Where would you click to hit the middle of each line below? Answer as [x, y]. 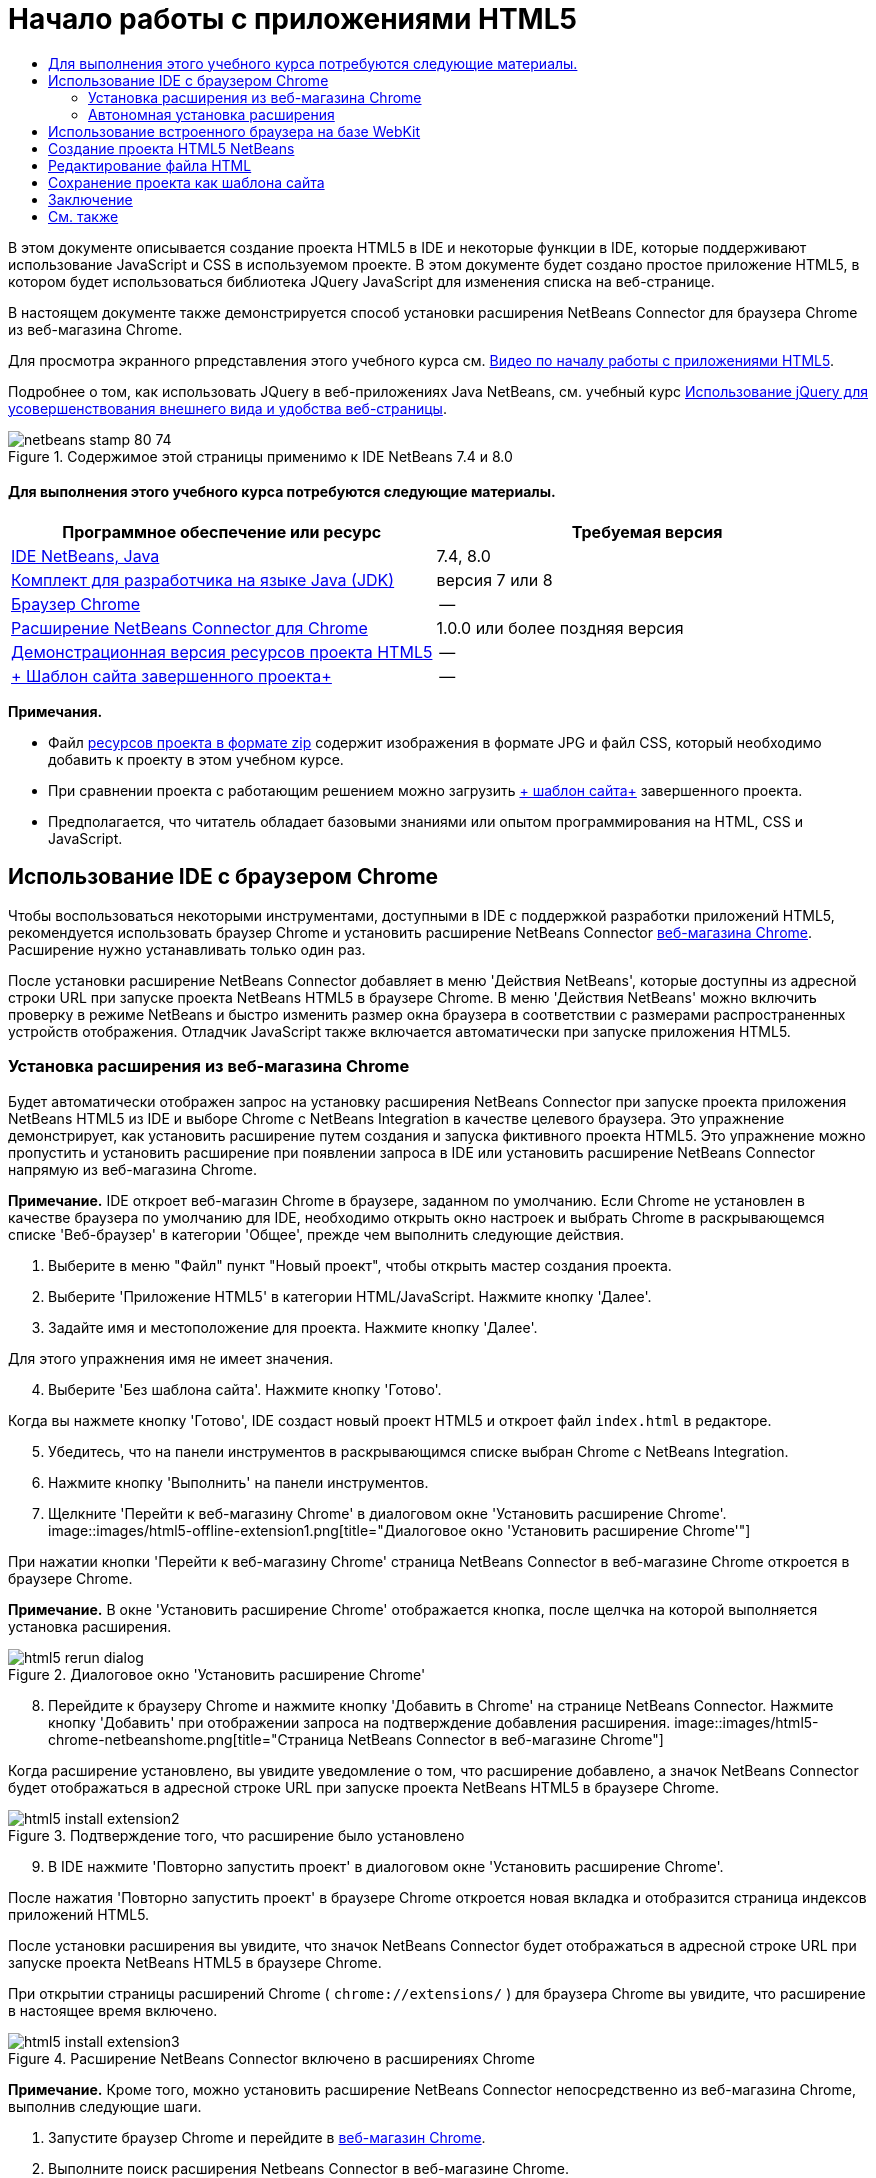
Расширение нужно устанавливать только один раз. [187, 949]
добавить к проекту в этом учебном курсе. [196, 759]
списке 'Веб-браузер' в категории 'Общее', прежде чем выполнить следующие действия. [316, 1234]
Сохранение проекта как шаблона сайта [186, 182]
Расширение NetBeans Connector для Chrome [189, 627]
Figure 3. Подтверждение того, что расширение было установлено [236, 1835]
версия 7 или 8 [494, 579]
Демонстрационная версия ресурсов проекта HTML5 [222, 651]
